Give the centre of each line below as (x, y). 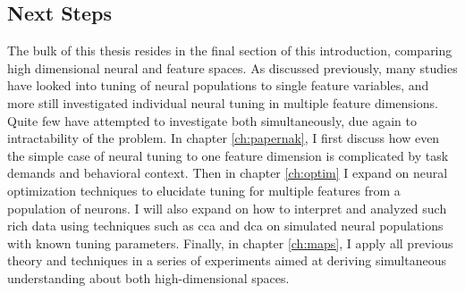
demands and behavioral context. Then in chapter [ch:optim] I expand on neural (228, 173)
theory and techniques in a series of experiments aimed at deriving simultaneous (227, 260)
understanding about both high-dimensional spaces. (148, 277)
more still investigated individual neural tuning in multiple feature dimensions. (223, 102)
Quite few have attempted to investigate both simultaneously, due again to (212, 120)
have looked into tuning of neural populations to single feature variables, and (218, 85)
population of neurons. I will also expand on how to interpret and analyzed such (227, 208)
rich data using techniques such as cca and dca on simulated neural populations (225, 226)
